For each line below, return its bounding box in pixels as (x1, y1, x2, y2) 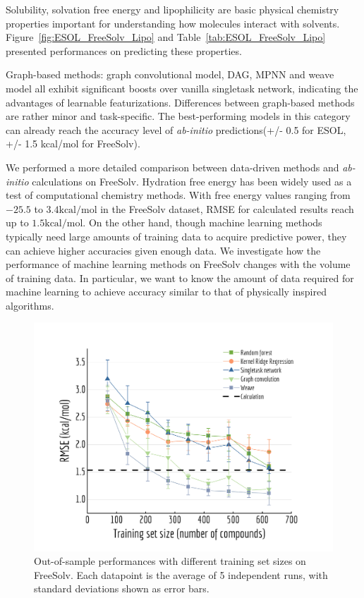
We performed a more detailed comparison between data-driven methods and (6, 159, 339, 174)
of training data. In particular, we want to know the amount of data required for (6, 270, 354, 285)
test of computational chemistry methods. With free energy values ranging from (6, 188, 351, 202)
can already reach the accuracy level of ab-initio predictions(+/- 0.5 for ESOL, (6, 122, 346, 137)
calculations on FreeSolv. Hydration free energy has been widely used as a (32, 173, 352, 188)
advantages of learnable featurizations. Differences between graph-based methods (6, 94, 355, 109)
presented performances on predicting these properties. (6, 43, 242, 58)
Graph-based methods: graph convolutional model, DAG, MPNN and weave (6, 67, 334, 82)
